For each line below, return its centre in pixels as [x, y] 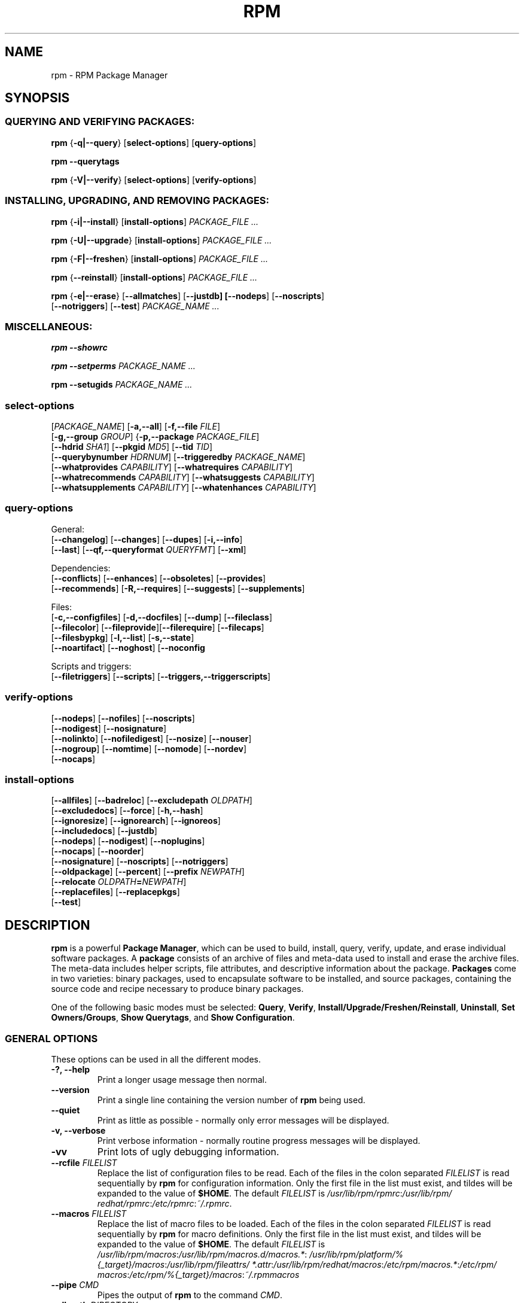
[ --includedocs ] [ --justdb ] [104, 831]
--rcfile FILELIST [84, 1162]
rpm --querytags [85, 161]
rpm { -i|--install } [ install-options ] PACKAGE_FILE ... [155, 221]
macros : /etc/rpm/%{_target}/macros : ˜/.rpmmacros [198, 1274]
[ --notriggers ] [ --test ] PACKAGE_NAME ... [135, 306]
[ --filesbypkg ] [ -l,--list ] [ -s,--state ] [123, 637]
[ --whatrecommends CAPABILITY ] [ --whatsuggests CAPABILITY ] [183, 477]
